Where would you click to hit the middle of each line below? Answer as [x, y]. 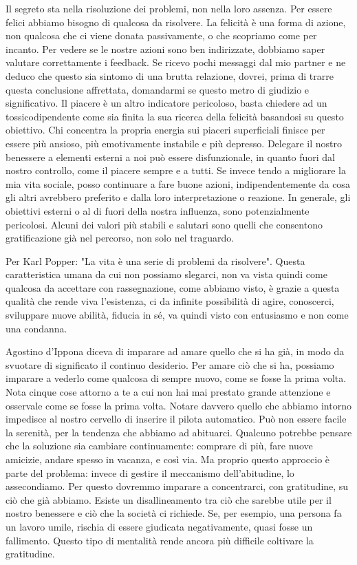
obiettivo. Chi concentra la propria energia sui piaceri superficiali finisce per [165, 130]
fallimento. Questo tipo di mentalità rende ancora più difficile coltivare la [160, 540]
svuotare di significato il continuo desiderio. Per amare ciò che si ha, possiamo [170, 364]
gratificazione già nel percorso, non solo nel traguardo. [120, 238]
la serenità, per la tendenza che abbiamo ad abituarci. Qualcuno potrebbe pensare [179, 432]
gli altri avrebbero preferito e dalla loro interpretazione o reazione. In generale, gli [178, 197]
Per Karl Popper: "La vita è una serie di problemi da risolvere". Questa [155, 260]
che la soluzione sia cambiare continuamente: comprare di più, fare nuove [159, 446]
